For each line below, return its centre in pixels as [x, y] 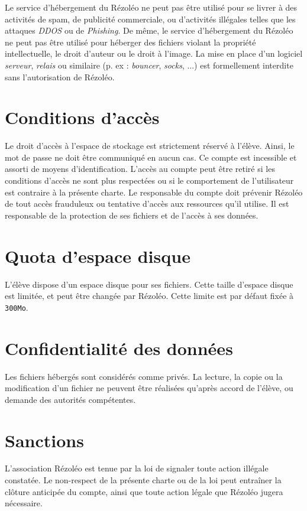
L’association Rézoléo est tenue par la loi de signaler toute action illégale [137, 468]
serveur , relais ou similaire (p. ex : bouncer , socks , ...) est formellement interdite [149, 65]
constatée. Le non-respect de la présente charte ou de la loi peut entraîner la [143, 480]
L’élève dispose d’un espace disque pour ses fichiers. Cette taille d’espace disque [149, 284]
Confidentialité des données [119, 348]
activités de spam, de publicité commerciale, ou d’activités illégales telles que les [150, 19]
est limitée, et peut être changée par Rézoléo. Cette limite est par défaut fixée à [149, 296]
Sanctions [44, 440]
